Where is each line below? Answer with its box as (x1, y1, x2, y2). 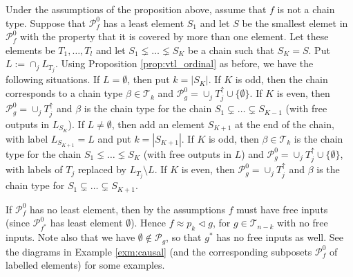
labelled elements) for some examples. (6, 258, 165, 272)
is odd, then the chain (235, 72, 328, 87)
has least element (50, 215, 123, 230)
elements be (6, 42, 55, 57)
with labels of (6, 162, 63, 177)
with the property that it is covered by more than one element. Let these (20, 29, 329, 44)
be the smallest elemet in (242, 15, 348, 30)
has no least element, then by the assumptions (30, 202, 226, 216)
